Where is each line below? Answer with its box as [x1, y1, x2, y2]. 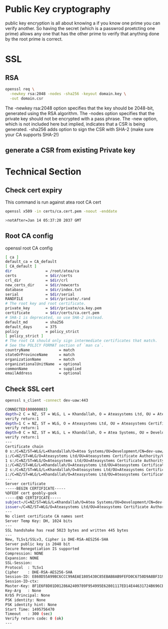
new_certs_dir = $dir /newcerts [5, 282, 79, 287]
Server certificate [5, 481, 46, 486]
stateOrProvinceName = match [5, 352, 75, 357]
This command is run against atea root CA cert [5, 199, 101, 205]
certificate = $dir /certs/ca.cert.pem [5, 310, 99, 315]
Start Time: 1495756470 [5, 606, 55, 612]
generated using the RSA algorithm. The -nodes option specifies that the [5, 110, 155, 116]
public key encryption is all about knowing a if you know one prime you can [5, 20, 160, 26]
